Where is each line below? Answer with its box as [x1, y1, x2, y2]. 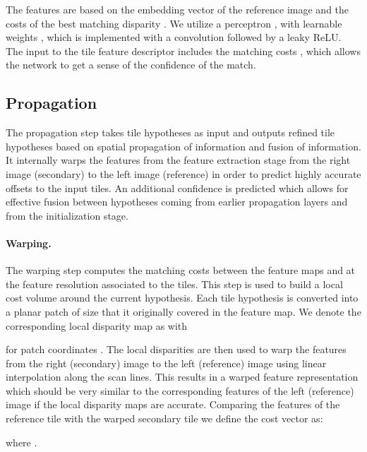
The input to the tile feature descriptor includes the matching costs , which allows [6, 43, 361, 58]
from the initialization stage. [6, 208, 128, 222]
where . [6, 434, 37, 449]
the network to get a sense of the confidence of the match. [6, 57, 256, 72]
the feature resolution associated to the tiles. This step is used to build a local [6, 276, 343, 291]
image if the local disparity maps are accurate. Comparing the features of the [6, 397, 340, 412]
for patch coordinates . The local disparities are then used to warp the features [6, 342, 347, 357]
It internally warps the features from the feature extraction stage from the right [6, 153, 351, 167]
